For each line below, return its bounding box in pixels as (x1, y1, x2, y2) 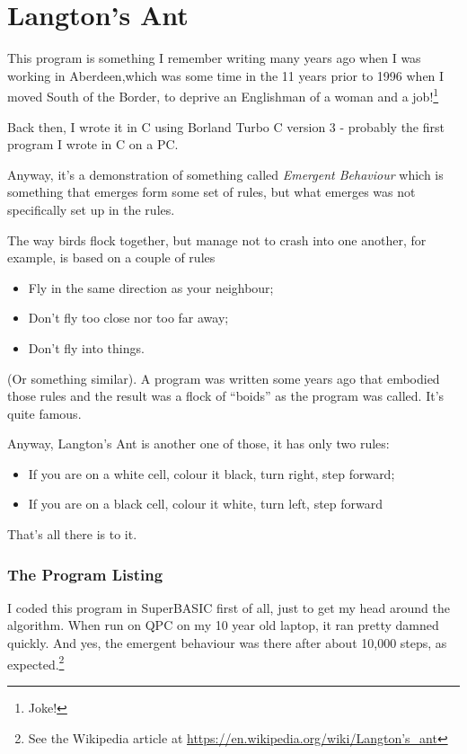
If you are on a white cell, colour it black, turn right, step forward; (28, 464, 395, 483)
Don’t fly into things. (28, 338, 145, 357)
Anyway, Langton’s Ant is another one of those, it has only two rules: (7, 434, 390, 453)
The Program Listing (7, 563, 163, 585)
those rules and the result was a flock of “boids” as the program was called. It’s (7, 386, 445, 405)
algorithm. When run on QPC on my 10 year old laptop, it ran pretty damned (7, 616, 439, 634)
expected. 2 (7, 652, 65, 673)
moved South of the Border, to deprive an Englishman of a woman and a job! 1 (7, 84, 439, 105)
